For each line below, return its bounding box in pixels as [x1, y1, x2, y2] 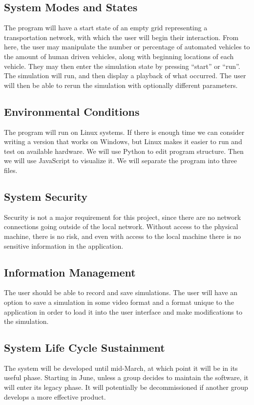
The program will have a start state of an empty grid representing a [4, 22, 208, 33]
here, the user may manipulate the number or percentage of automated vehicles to [4, 42, 250, 52]
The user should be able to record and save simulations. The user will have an [4, 287, 238, 298]
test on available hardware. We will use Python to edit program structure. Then [4, 146, 244, 156]
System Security [4, 189, 88, 204]
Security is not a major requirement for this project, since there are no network [4, 212, 241, 222]
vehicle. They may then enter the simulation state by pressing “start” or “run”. [4, 61, 240, 71]
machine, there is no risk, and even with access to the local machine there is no [4, 231, 241, 241]
